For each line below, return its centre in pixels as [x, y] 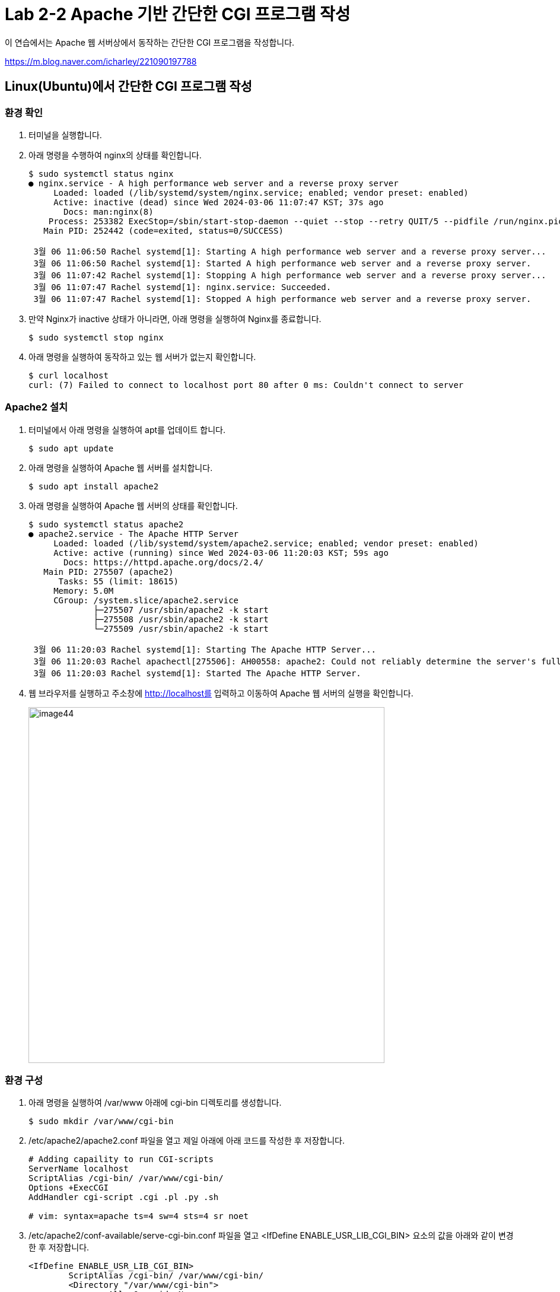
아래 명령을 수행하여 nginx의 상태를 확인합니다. [115, 155]
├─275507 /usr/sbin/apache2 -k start [181, 610]
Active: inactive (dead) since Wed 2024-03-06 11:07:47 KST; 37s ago [219, 202]
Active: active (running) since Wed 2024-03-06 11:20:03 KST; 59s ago [221, 553]
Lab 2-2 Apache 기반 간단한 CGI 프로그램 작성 [178, 14]
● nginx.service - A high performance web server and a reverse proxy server [214, 183]
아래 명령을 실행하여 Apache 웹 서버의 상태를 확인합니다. [133, 505]
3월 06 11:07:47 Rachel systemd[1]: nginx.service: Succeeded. [182, 287]
